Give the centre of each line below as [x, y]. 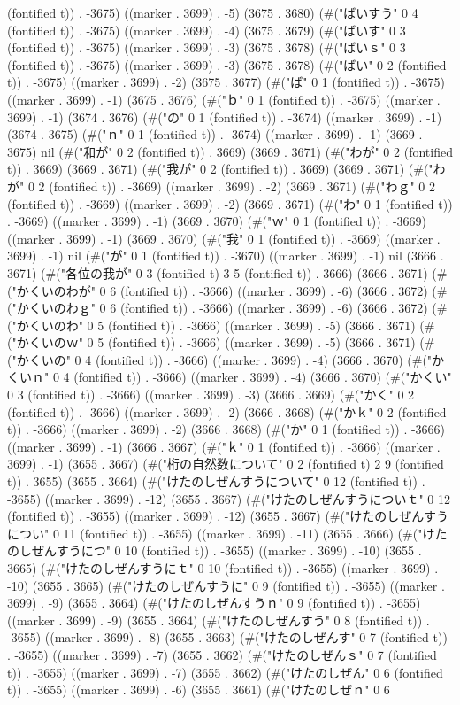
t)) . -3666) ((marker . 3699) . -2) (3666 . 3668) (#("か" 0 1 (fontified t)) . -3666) [226, 429]
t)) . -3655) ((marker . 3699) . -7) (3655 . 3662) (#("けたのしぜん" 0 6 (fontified [225, 672]
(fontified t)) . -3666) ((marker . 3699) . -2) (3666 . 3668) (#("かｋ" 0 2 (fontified [227, 411]
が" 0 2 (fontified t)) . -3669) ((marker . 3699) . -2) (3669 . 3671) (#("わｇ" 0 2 [221, 186]
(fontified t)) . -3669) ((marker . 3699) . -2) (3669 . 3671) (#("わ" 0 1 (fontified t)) [230, 203]
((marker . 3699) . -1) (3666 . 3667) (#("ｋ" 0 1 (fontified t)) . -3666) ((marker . [224, 446]
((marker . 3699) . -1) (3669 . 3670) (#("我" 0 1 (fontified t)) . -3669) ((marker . [224, 238]
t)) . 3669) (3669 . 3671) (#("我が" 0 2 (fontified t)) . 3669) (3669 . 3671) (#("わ [226, 169]
